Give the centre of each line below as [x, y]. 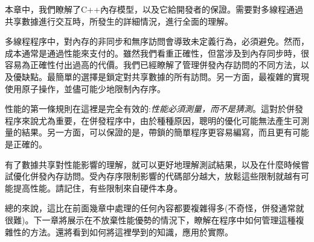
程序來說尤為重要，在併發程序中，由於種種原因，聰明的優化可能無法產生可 [153, 120]
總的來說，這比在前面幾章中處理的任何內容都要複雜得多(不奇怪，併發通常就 [155, 208]
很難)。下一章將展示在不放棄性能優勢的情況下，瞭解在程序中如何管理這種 [150, 219]
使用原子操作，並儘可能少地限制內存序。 [85, 88]
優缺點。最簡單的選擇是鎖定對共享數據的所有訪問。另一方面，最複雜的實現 [161, 76]
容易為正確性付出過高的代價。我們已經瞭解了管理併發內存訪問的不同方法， [153, 65]
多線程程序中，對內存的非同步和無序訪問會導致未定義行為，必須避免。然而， [157, 41]
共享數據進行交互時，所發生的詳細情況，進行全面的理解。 [119, 21]
